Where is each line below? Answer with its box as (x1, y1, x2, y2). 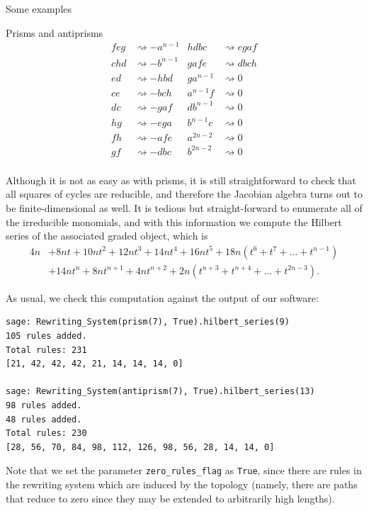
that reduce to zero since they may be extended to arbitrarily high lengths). (6, 490, 335, 505)
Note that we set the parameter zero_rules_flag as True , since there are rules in (6, 463, 362, 478)
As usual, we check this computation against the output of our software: (6, 290, 319, 305)
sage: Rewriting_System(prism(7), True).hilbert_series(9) (6, 317, 290, 327)
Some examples (6, 1, 72, 16)
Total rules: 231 (6, 344, 87, 355)
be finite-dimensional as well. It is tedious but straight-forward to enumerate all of (6, 200, 363, 215)
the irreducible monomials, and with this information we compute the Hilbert (6, 214, 342, 229)
